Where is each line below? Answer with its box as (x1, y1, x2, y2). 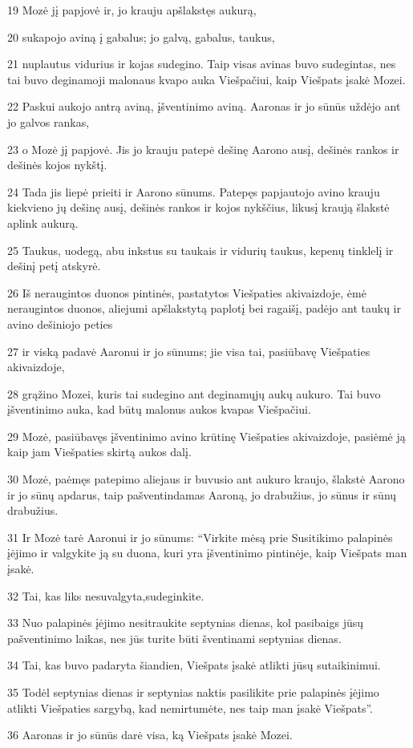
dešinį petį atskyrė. (7, 257, 101, 274)
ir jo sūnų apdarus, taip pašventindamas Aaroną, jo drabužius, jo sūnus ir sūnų (7, 486, 397, 503)
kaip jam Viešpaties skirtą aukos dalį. (7, 443, 192, 460)
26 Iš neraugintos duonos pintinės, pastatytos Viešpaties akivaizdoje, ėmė (7, 284, 366, 301)
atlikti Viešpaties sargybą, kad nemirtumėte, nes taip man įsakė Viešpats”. (7, 699, 373, 716)
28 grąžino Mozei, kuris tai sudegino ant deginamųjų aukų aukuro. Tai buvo (7, 385, 381, 402)
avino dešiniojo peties (7, 315, 113, 332)
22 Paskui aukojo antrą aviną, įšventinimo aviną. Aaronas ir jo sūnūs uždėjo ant (7, 98, 401, 115)
